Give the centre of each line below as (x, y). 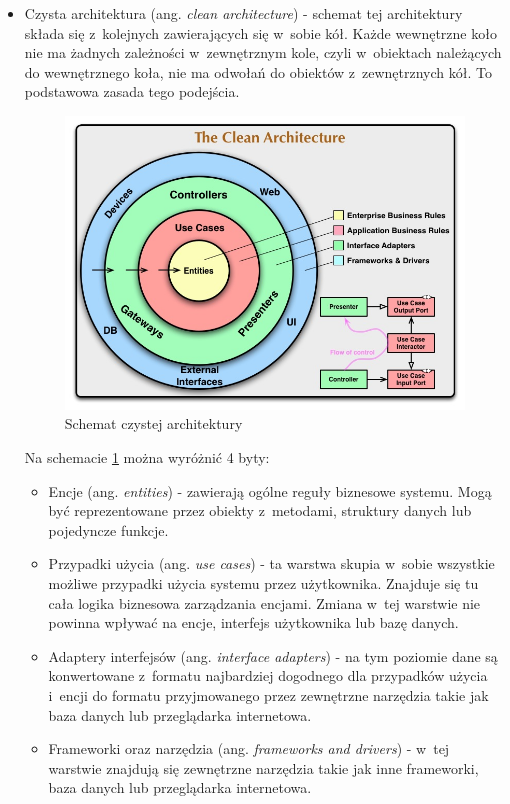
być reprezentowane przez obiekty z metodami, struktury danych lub (260, 510)
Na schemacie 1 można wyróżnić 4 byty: (147, 457)
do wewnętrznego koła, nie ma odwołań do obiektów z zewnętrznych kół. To (258, 71)
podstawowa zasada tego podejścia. (132, 91)
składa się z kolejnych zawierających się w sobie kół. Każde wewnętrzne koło (260, 32)
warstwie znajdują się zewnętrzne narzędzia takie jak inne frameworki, (263, 767)
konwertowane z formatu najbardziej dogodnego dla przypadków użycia (268, 675)
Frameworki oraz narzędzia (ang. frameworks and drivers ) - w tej (249, 748)
